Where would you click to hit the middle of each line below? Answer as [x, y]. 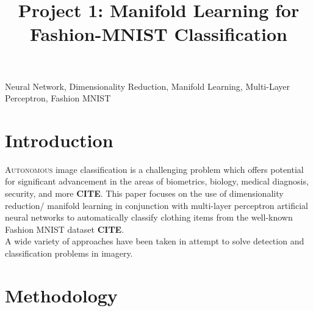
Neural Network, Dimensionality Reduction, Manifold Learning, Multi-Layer [147, 86]
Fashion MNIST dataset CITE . [65, 229]
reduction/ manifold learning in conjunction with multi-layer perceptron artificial [156, 205]
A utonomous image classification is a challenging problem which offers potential [154, 169]
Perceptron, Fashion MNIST [58, 98]
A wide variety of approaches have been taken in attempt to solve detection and [155, 241]
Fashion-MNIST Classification [159, 34]
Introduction [59, 140]
